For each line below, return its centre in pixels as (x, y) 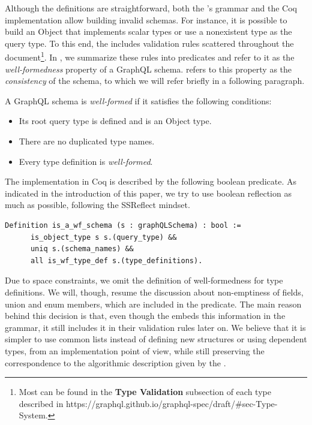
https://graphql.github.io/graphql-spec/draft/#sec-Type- (172, 403)
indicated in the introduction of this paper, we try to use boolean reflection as (148, 193)
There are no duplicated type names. (87, 141)
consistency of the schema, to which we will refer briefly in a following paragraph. (155, 81)
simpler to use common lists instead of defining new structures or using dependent (156, 339)
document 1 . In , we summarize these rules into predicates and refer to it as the (150, 56)
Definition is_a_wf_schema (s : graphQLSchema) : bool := (123, 225)
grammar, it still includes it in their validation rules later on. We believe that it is (155, 327)
